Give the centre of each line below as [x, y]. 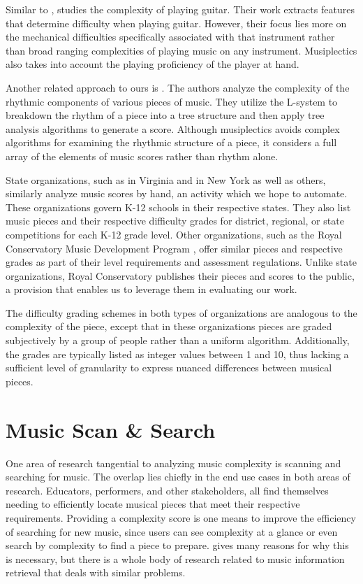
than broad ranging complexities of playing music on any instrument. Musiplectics [181, 50]
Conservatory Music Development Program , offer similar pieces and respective [174, 248]
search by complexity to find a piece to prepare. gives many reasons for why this [177, 545]
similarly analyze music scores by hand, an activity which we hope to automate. [177, 193]
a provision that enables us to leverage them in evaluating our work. [151, 289]
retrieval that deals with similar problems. [96, 572]
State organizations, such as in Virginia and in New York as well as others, [166, 179]
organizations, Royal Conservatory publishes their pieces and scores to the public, [180, 275]
